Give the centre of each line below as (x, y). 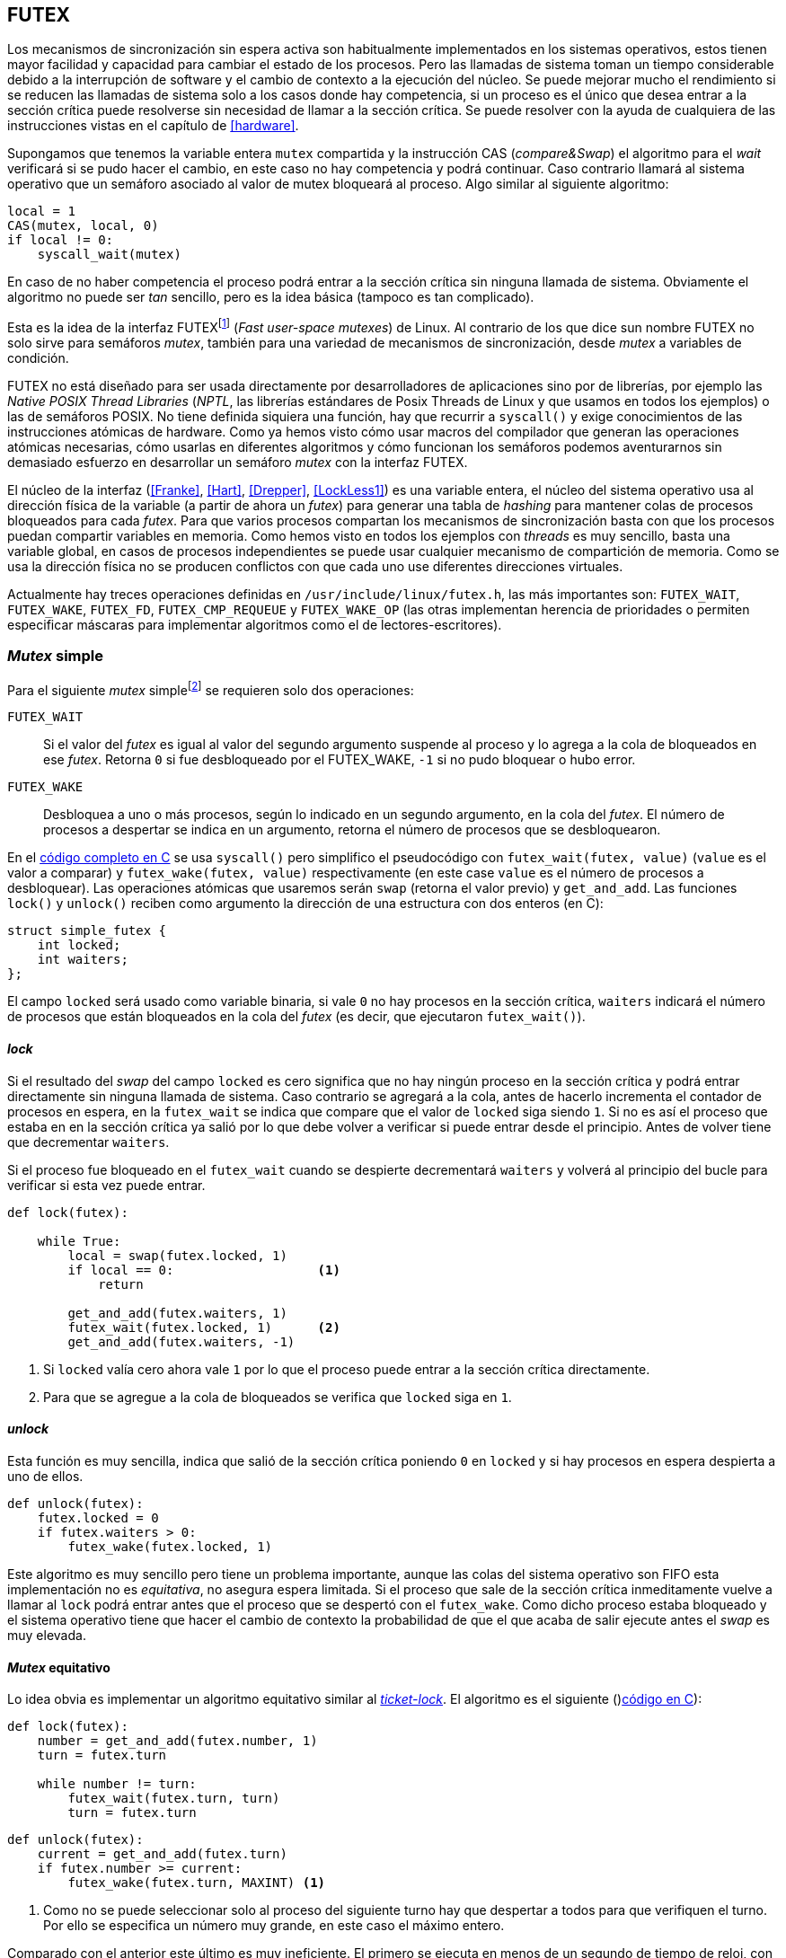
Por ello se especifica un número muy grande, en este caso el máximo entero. (274, 1926)
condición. (38, 358)
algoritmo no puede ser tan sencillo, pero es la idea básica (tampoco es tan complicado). (271, 297)
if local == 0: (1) (204, 1270)
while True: (79, 1241)
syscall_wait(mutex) (109, 255)
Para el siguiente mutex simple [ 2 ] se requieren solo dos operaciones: (211, 688)
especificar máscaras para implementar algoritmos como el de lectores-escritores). (255, 625)
